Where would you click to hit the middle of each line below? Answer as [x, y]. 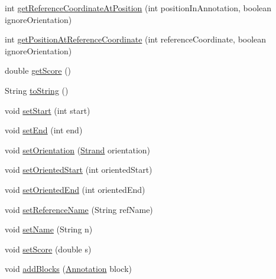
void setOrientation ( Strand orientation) [78, 150]
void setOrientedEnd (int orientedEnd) [75, 189]
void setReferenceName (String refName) [79, 209]
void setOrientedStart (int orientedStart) [79, 170]
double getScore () [38, 70]
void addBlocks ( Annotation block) [68, 269]
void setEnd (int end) [44, 130]
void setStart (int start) [48, 110]
